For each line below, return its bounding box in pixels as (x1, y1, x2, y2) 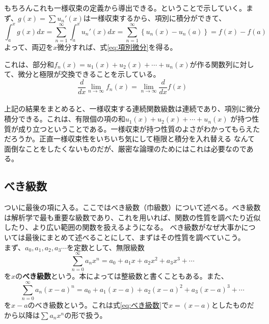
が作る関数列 (190, 58, 233, 69)
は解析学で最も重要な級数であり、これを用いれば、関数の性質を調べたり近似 (4, 212, 261, 222)
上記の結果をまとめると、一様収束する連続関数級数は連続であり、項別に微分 (4, 103, 260, 114)
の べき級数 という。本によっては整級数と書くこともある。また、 (15, 271, 228, 281)
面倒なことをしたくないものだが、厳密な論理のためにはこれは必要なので (4, 143, 247, 154)
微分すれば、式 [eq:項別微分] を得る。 (57, 42, 177, 52)
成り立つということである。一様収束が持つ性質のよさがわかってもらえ (18, 123, 253, 134)
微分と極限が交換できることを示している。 (18, 69, 160, 79)
